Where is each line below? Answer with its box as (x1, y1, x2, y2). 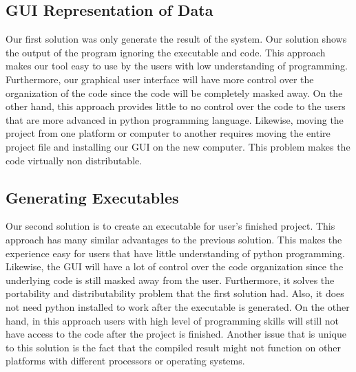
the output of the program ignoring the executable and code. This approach (6, 45, 326, 59)
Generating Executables (6, 186, 179, 208)
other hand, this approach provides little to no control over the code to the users (6, 99, 346, 113)
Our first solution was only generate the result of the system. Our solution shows (6, 32, 347, 46)
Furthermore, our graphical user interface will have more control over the (6, 72, 314, 86)
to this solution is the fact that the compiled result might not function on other (6, 340, 341, 354)
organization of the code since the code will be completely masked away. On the (6, 85, 343, 100)
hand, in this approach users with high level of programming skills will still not (6, 313, 339, 327)
